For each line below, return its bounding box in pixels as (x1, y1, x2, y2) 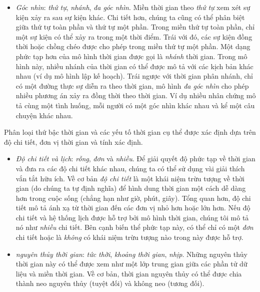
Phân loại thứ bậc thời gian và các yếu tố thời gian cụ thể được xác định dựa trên (4, 127, 256, 137)
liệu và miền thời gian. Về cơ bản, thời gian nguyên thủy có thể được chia (15, 268, 242, 278)
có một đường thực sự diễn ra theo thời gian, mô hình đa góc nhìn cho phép (15, 80, 249, 91)
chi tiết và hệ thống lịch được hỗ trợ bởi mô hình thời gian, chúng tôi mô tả (15, 212, 249, 222)
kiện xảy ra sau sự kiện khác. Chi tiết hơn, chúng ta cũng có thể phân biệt (15, 12, 245, 22)
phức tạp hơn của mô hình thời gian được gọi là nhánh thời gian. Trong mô (15, 51, 247, 61)
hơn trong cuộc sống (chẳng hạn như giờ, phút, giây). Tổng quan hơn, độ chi (15, 192, 251, 203)
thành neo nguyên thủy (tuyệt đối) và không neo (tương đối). (15, 278, 204, 288)
